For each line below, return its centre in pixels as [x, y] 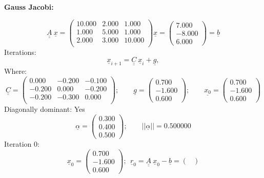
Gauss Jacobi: [29, 7]
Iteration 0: [22, 143]
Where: [15, 71]
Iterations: [20, 52]
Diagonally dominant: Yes [45, 109]
